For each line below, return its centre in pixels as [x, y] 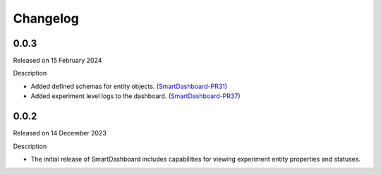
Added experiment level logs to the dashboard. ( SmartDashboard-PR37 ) [135, 96]
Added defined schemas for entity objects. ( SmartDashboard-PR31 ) [129, 86]
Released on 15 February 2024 [58, 61]
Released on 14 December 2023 [60, 133]
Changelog [46, 18]
